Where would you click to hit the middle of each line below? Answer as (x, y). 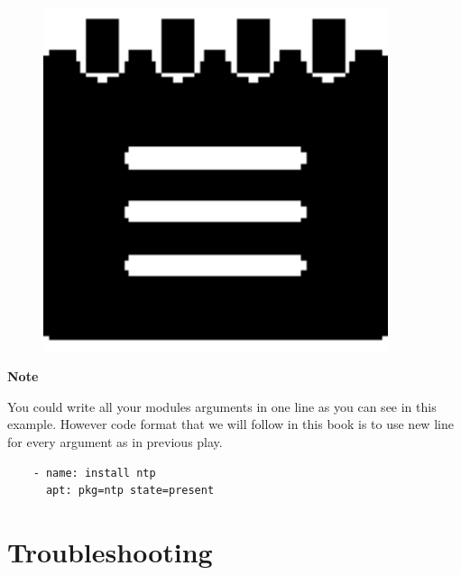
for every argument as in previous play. (115, 441)
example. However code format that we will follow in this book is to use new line (230, 424)
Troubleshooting (110, 551)
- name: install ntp (94, 473)
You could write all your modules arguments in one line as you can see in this (222, 406)
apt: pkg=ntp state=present (130, 491)
